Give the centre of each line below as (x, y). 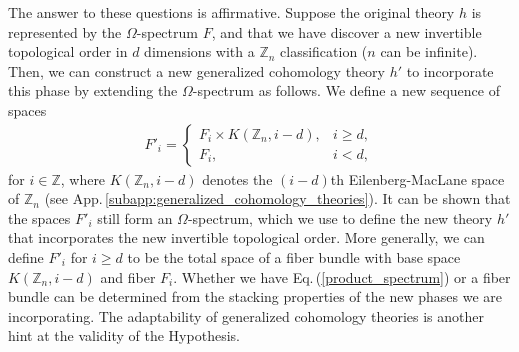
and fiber (128, 276)
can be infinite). (429, 51)
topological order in (68, 51)
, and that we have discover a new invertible (346, 31)
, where (83, 178)
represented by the (65, 31)
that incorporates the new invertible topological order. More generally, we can (246, 237)
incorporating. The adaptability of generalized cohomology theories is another (246, 315)
